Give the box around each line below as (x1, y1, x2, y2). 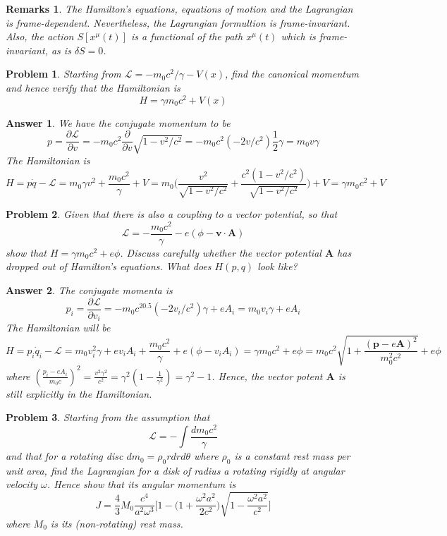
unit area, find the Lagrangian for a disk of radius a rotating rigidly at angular (6, 463, 345, 477)
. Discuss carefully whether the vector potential (120, 245, 322, 260)
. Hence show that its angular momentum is (47, 477, 236, 492)
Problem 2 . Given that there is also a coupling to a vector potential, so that (6, 207, 338, 221)
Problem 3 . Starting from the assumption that (6, 410, 210, 425)
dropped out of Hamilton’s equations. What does (6, 259, 212, 274)
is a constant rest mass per (234, 449, 350, 463)
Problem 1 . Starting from (6, 66, 121, 81)
